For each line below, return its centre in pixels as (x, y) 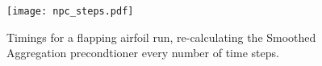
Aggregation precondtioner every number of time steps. (143, 53)
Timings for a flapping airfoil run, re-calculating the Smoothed (161, 37)
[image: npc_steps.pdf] (70, 11)
